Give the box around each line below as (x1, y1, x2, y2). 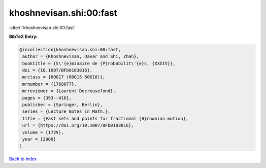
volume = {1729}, (22, 130, 64, 135)
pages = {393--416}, (22, 95, 72, 101)
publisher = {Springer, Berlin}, (22, 102, 103, 108)
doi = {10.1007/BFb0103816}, (22, 67, 93, 73)
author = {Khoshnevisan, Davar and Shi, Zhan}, (22, 54, 139, 59)
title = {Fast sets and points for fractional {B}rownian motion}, (22, 116, 189, 121)
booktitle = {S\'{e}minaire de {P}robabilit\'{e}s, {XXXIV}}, (22, 61, 176, 66)
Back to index (9, 156, 37, 162)
